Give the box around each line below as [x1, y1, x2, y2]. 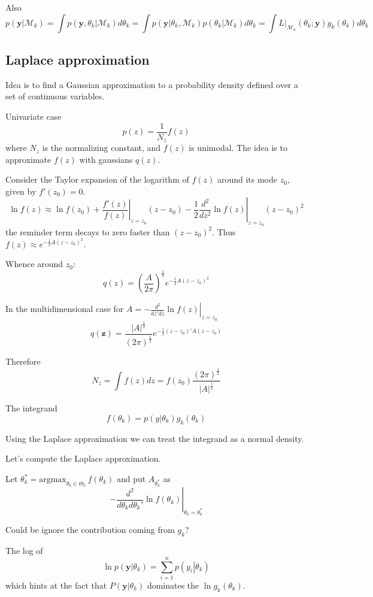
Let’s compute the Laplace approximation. [5, 452, 161, 465]
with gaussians [79, 153, 133, 165]
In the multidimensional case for [5, 302, 124, 315]
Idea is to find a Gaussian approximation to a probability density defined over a [5, 78, 299, 90]
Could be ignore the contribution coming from [5, 523, 175, 536]
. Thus [212, 225, 236, 238]
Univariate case [5, 110, 62, 122]
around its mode [217, 173, 277, 186]
